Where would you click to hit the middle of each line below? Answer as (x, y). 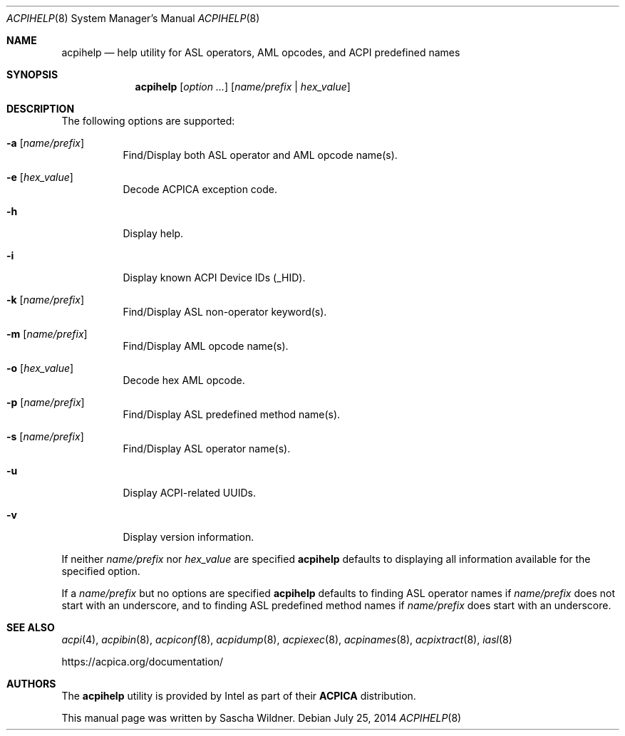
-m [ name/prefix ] (47, 334)
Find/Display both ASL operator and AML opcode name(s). (260, 155)
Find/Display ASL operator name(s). (207, 449)
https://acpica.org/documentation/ (142, 662)
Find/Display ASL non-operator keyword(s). (225, 312)
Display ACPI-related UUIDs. (189, 493)
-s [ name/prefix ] (45, 436)
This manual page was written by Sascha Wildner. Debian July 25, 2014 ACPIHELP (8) (262, 718)
